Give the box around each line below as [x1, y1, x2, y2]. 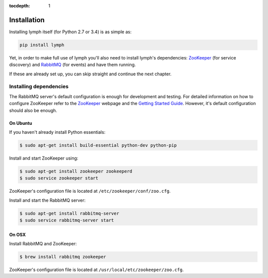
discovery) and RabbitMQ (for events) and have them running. [9, 62, 136, 68]
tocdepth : [9, 3, 30, 8]
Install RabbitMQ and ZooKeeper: [9, 241, 77, 247]
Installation [9, 15, 45, 24]
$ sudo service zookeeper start [19, 175, 99, 181]
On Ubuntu [9, 120, 32, 126]
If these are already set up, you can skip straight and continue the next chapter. [9, 71, 172, 77]
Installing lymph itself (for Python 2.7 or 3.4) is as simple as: [9, 29, 132, 35]
